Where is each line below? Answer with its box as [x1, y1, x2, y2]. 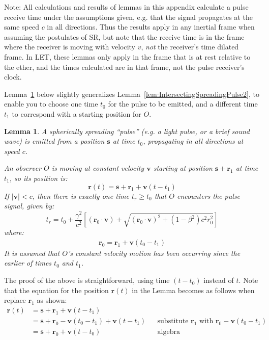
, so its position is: [9, 172, 68, 183]
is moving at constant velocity [51, 163, 144, 173]
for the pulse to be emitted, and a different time [108, 98, 258, 109]
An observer [4, 163, 42, 173]
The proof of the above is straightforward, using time [4, 275, 170, 285]
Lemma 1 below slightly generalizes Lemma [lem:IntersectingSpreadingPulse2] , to [4, 88, 259, 99]
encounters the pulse [176, 190, 240, 201]
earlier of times [4, 257, 52, 268]
